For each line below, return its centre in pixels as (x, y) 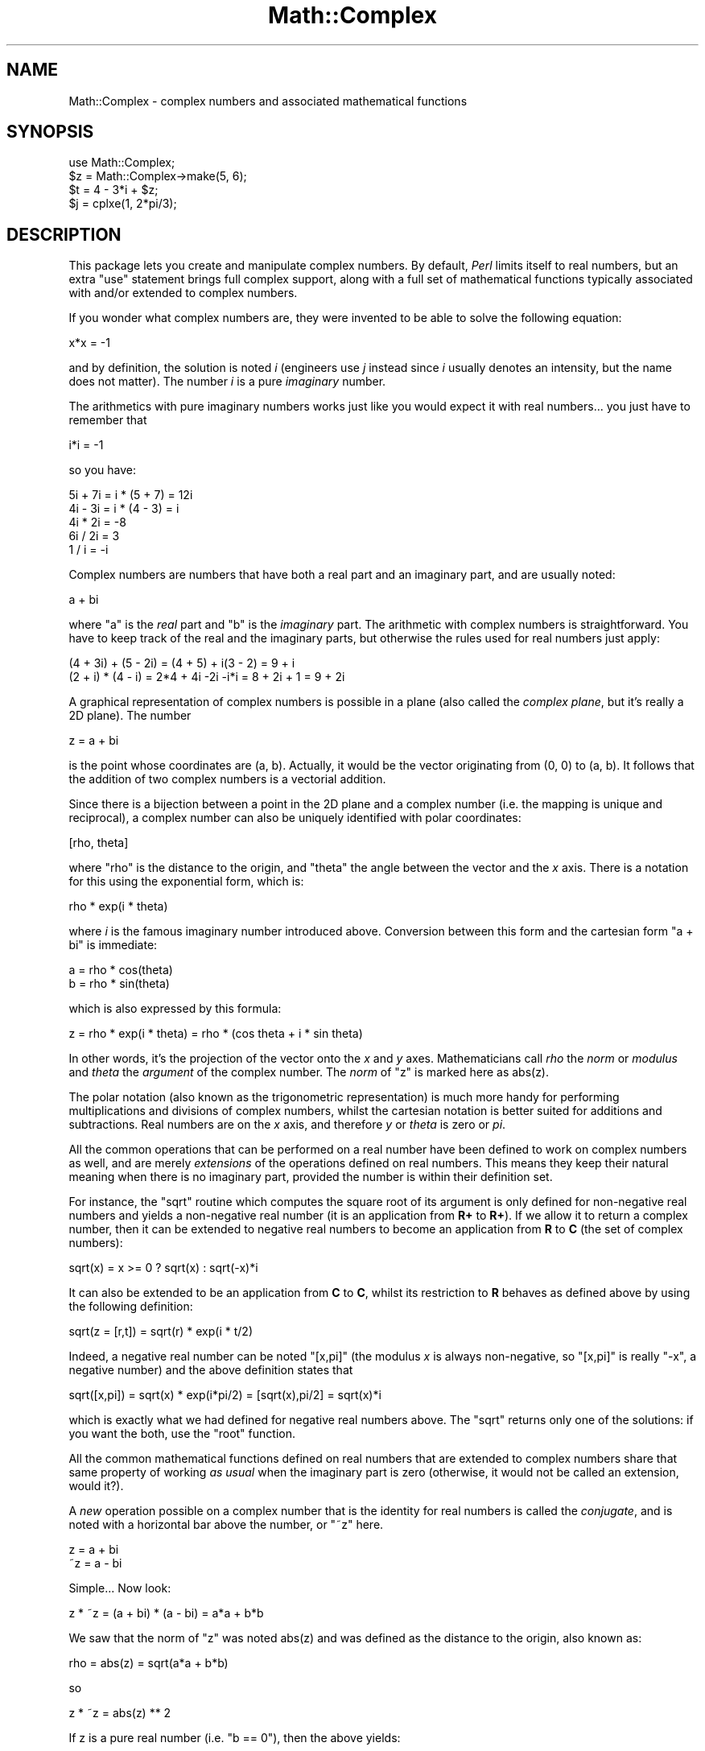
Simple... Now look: (120, 1588)
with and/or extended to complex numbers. (183, 293)
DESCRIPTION (64, 234)
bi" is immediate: (113, 945)
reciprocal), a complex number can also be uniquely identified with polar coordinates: (295, 818)
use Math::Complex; (122, 163)
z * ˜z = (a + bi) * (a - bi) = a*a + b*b (166, 1613)
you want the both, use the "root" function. (182, 1434)
